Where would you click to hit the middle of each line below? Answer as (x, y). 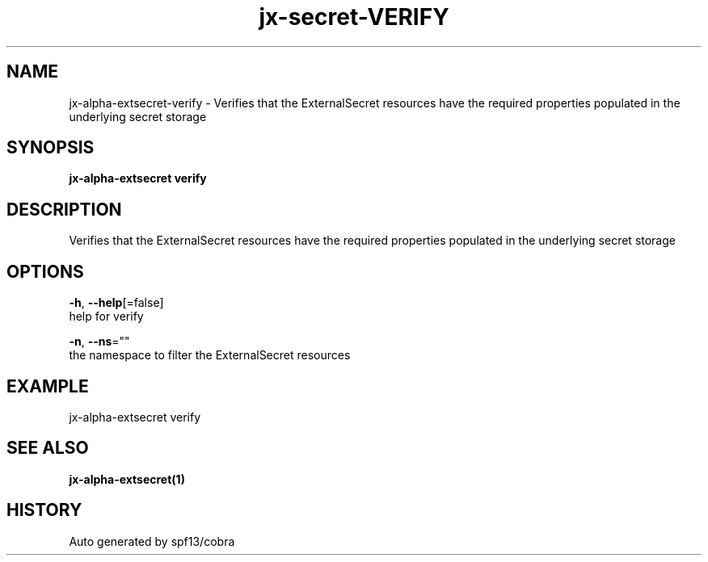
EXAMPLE (48, 386)
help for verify (106, 317)
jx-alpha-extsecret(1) (127, 479)
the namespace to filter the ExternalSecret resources (210, 355)
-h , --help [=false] (116, 303)
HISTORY (44, 510)
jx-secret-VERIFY (354, 17)
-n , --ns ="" (99, 342)
